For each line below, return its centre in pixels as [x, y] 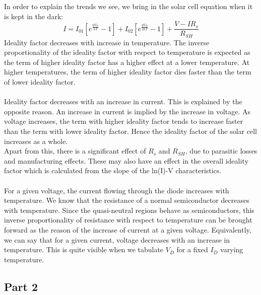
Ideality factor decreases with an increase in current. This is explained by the [123, 101]
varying [232, 249]
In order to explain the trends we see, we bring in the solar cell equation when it [128, 6]
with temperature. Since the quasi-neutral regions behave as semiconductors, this [129, 210]
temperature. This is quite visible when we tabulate [84, 249]
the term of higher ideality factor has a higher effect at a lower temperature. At [127, 62]
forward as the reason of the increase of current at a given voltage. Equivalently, [128, 229]
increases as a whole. [36, 141]
